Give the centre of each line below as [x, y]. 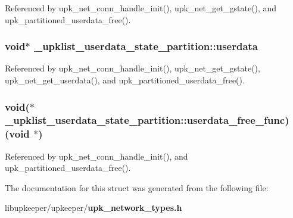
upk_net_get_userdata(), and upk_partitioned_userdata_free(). [125, 80]
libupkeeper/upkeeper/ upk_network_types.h [93, 208]
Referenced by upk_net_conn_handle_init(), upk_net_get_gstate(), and [141, 8]
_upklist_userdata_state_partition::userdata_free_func [145, 120]
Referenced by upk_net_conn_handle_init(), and [96, 156]
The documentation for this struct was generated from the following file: [137, 187]
